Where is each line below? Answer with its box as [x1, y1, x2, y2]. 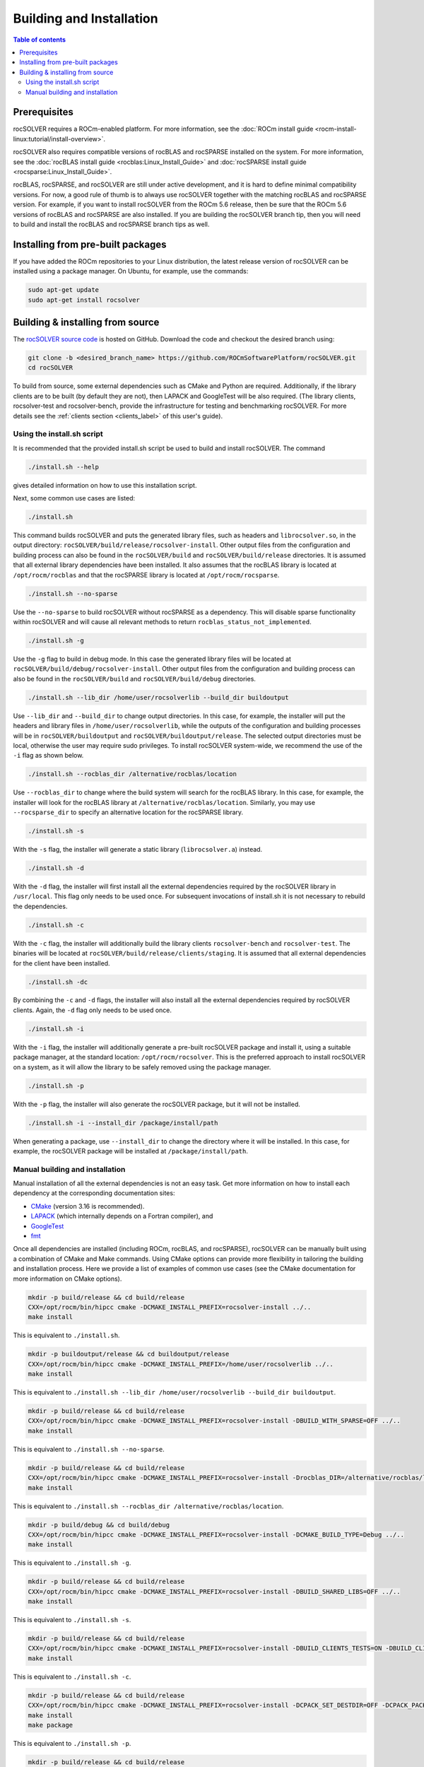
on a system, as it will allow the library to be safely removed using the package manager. [13, 1062, 271, 1071]
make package [28, 1721, 73, 1730]
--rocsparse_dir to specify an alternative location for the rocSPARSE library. [13, 808, 244, 816]
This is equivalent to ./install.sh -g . [13, 1558, 131, 1567]
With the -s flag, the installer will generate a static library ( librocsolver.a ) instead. [13, 845, 263, 854]
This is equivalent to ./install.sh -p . [13, 1739, 131, 1747]
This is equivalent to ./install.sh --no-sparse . [13, 1445, 165, 1453]
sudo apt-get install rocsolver [28, 295, 141, 304]
